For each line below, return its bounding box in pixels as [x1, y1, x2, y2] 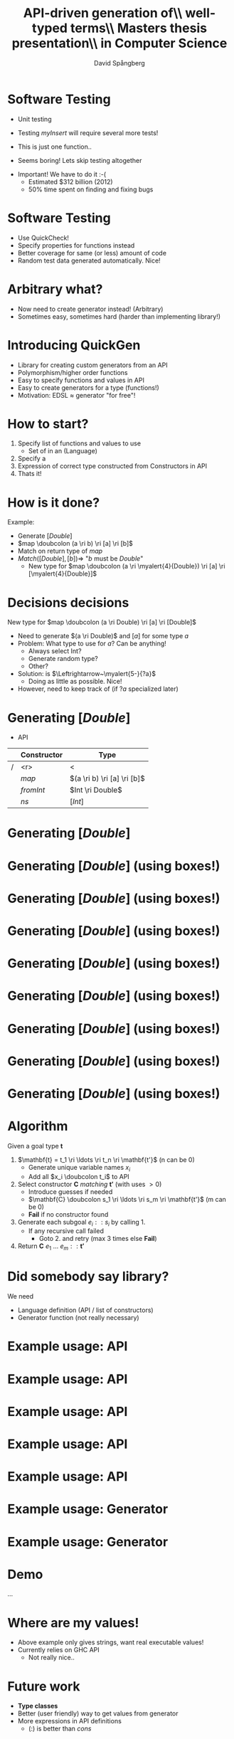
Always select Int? [28, 647, 82, 655]
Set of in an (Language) [28, 447, 98, 455]
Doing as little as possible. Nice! [28, 677, 122, 686]
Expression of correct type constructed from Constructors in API [17, 462, 208, 470]
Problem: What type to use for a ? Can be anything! [17, 639, 167, 648]
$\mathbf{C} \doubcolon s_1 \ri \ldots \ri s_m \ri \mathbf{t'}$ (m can [28, 1195, 226, 1203]
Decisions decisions [7, 594, 129, 610]
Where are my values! [7, 1614, 139, 1631]
